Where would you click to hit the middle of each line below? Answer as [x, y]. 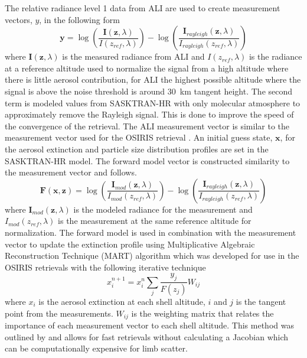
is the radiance [275, 56]
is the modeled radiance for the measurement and [163, 209]
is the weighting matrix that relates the [203, 313]
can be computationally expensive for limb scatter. [96, 348]
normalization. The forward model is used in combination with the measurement [151, 232]
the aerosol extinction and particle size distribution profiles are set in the [137, 149]
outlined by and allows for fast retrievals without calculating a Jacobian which [147, 336]
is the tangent [261, 301]
